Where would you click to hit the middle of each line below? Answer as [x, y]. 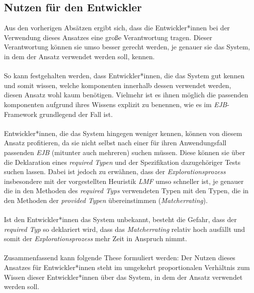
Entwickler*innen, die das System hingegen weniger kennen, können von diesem [123, 133]
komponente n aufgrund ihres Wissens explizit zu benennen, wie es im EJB [115, 104]
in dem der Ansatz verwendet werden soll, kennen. [79, 56]
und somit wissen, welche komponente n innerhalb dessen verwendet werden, [118, 85]
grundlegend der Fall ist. [76, 114]
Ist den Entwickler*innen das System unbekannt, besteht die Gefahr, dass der [120, 219]
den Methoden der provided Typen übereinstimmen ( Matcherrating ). [106, 200]
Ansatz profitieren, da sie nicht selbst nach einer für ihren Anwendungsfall [115, 143]
